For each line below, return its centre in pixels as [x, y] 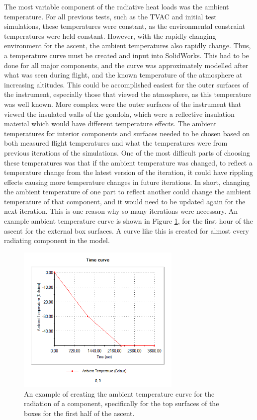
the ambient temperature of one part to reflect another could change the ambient [128, 192]
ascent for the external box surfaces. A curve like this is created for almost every [127, 230]
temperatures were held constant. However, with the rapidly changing [110, 36]
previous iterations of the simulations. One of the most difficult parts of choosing [127, 152]
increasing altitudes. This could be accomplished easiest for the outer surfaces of [126, 84]
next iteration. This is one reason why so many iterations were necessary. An [121, 211]
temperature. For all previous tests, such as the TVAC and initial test [110, 16]
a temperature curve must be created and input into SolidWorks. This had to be [127, 55]
